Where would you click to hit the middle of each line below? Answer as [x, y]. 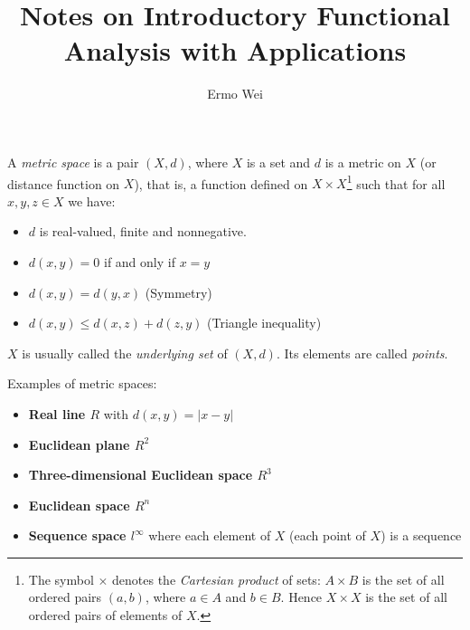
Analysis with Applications [235, 50]
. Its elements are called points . [362, 353]
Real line [57, 413]
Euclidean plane [79, 444]
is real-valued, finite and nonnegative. [143, 231]
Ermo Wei [235, 94]
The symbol [61, 579]
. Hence [301, 597]
